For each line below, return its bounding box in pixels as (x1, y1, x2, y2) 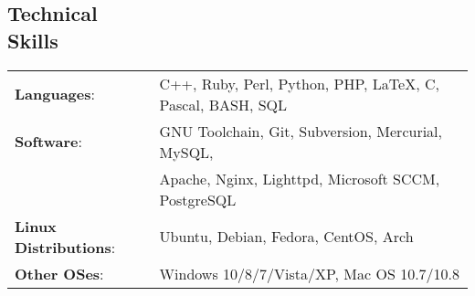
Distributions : (15, 236, 116, 258)
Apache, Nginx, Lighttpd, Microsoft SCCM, (159, 167, 440, 189)
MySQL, (159, 141, 214, 163)
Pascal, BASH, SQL (159, 93, 288, 115)
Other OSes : (15, 262, 104, 284)
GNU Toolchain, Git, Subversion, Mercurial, (159, 120, 443, 142)
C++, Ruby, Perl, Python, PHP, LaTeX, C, (159, 72, 439, 94)
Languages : (15, 83, 95, 105)
